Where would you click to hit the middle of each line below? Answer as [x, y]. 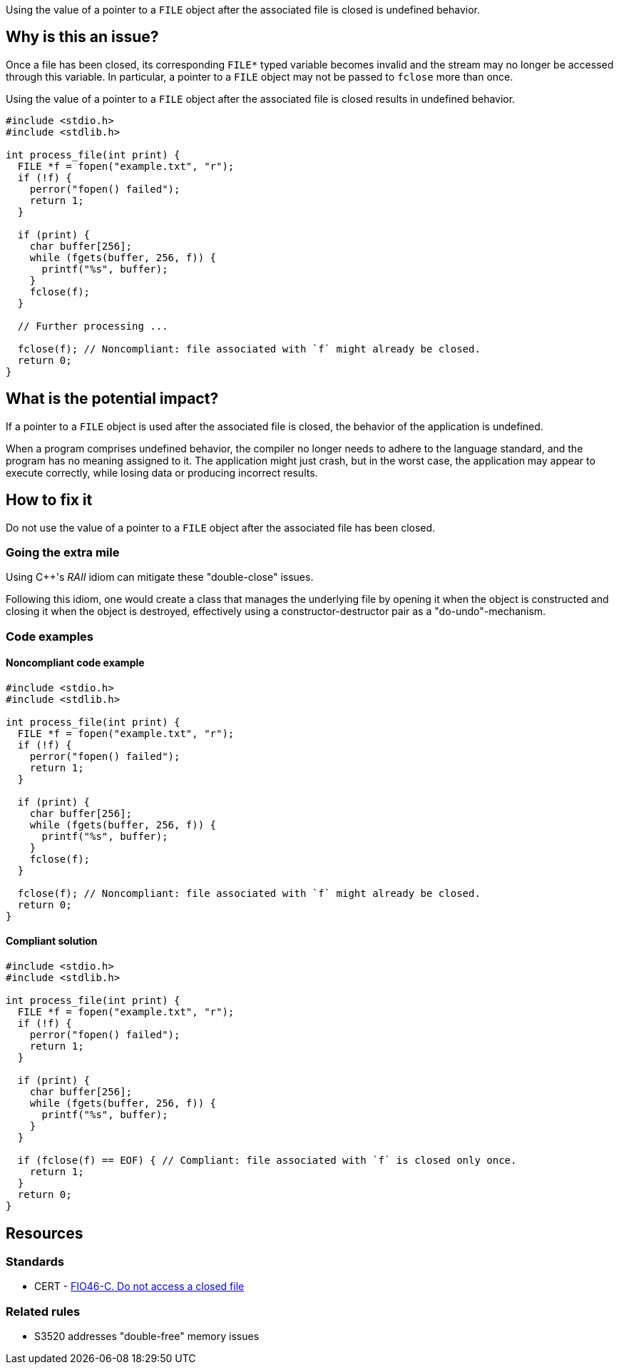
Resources [45, 1233]
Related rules [43, 1311]
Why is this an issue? [82, 37]
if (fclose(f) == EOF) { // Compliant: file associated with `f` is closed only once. [267, 1161]
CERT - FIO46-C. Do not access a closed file [139, 1287]
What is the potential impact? [112, 399]
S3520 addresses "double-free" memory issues [147, 1336]
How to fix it [49, 500]
